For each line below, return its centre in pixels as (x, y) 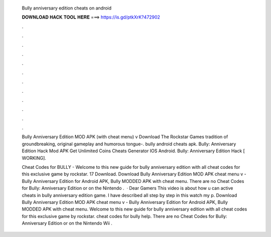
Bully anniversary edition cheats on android (67, 8)
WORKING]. (34, 158)
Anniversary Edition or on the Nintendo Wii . (67, 223)
